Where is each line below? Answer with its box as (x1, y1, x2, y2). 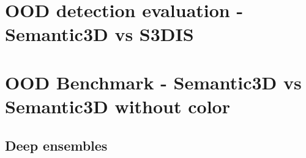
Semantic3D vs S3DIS (5, 21, 194, 47)
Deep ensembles (5, 135, 108, 154)
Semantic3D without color (5, 93, 230, 118)
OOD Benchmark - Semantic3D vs (5, 69, 302, 94)
